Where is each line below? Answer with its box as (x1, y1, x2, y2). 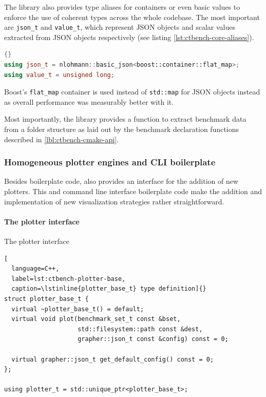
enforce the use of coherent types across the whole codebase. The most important (4, 11, 260, 22)
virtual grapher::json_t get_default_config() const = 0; (11, 355, 214, 363)
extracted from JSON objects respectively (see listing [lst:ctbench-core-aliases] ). (4, 31, 254, 42)
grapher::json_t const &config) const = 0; (78, 335, 229, 343)
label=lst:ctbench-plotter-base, (11, 275, 126, 282)
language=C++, (11, 265, 60, 273)
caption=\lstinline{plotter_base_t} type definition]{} (11, 285, 206, 293)
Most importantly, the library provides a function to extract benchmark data (4, 114, 246, 124)
